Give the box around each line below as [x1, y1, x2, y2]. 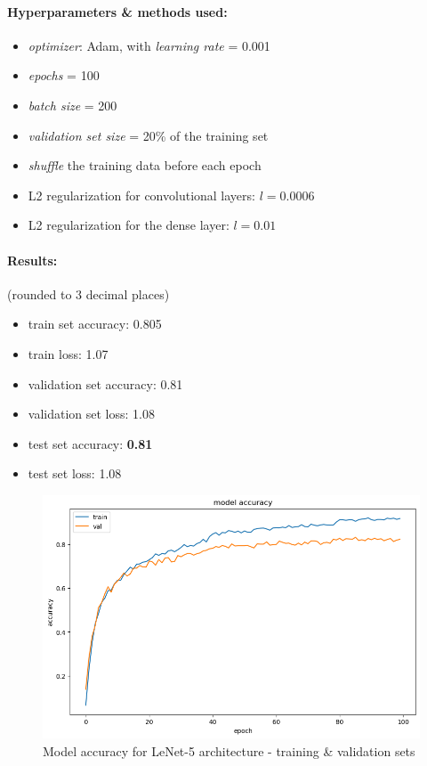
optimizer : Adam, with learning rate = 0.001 [28, 36, 270, 54]
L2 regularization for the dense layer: [28, 216, 230, 234]
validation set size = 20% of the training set [28, 126, 269, 144]
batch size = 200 [28, 95, 117, 114]
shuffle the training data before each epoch [28, 156, 262, 175]
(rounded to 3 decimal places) [7, 284, 170, 303]
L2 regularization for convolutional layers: [28, 185, 255, 204]
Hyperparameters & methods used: [7, 2, 228, 20]
